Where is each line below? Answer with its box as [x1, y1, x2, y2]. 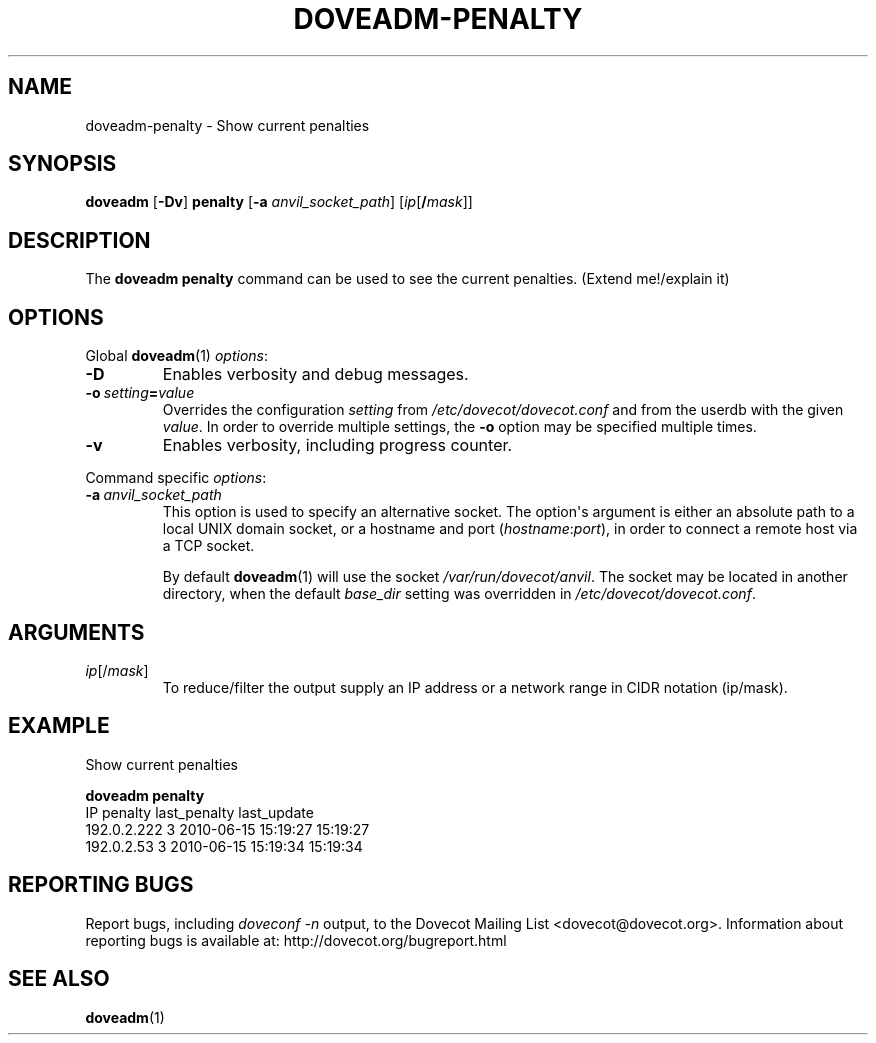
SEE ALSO [8, 966, 110, 992]
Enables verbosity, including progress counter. [162, 435, 513, 456]
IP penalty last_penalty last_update [85, 803, 314, 821]
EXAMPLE [8, 713, 110, 739]
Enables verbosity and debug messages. [162, 364, 469, 385]
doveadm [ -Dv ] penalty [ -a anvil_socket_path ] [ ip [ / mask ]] [85, 193, 473, 211]
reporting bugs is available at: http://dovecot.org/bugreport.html [85, 931, 507, 949]
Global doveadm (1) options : [85, 347, 268, 365]
